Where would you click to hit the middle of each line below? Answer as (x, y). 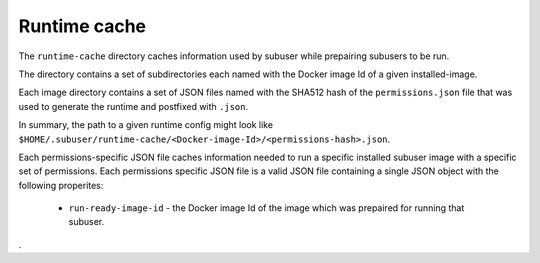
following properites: (61, 185)
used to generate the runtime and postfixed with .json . (133, 106)
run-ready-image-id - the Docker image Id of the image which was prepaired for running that (266, 208)
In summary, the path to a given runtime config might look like (146, 125)
